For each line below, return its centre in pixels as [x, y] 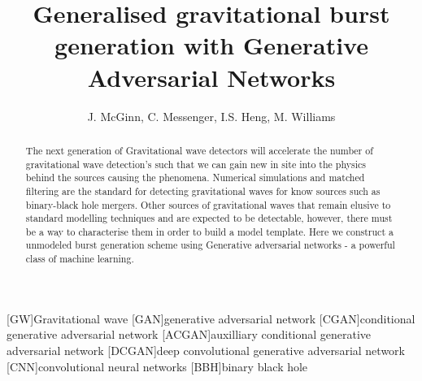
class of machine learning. [80, 259]
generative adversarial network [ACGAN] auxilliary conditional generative [189, 334]
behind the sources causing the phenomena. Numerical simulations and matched [195, 178]
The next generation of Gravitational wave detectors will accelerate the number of [199, 150]
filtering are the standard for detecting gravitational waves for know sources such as [203, 190]
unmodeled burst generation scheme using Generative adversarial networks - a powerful [210, 245]
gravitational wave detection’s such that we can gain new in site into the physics [196, 164]
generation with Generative [211, 45]
